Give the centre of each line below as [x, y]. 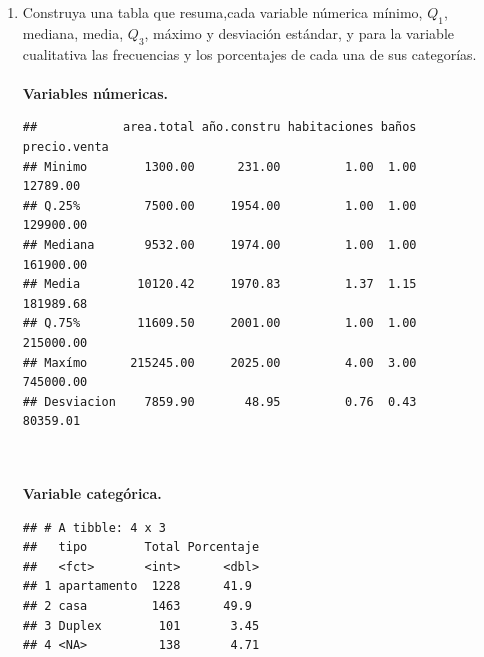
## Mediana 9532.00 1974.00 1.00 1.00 [219, 244]
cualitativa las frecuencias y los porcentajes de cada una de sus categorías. [249, 53]
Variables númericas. [95, 92]
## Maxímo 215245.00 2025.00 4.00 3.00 [219, 362]
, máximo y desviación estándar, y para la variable [299, 32]
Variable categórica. [92, 493]
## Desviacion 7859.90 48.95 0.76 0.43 [219, 401]
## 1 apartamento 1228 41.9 [137, 586]
